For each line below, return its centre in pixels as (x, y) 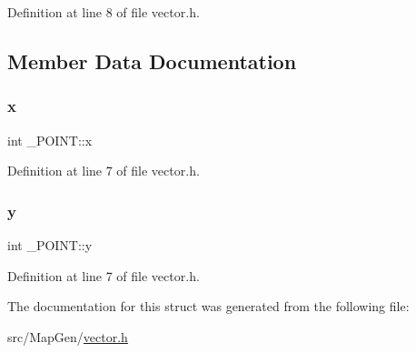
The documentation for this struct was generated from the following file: (208, 306)
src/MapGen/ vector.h (68, 336)
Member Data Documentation (152, 61)
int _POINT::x (50, 140)
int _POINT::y (50, 245)
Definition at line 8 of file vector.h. (104, 12)
